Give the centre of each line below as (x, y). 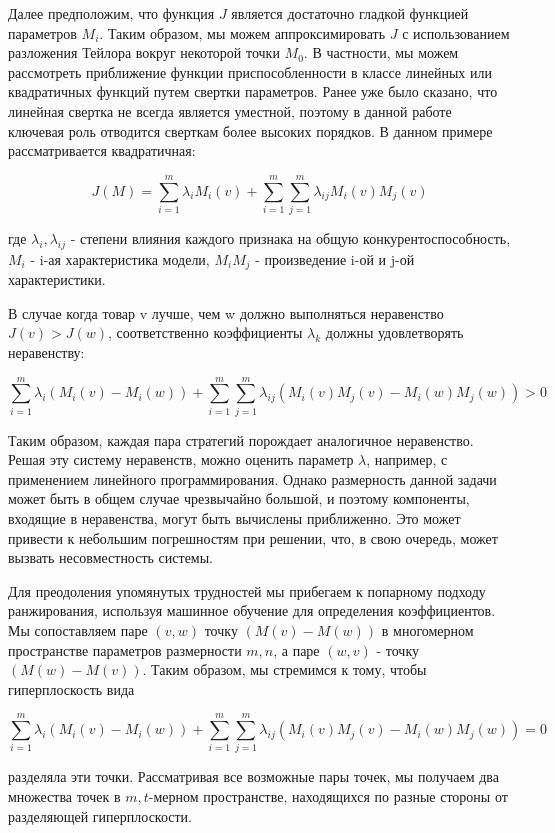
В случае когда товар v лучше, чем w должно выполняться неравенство (226, 312)
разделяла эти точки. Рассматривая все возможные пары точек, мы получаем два (253, 776)
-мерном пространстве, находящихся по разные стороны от (328, 796)
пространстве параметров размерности (125, 649)
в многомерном (427, 629)
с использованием (456, 32)
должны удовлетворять (394, 332)
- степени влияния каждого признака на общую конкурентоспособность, (290, 237)
